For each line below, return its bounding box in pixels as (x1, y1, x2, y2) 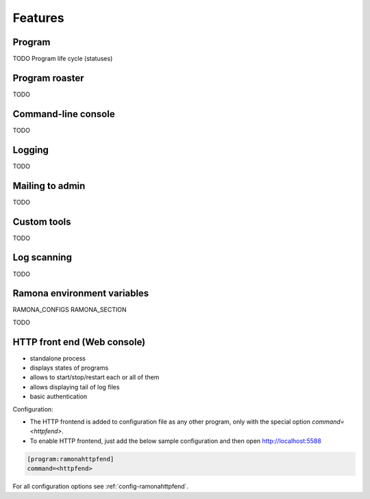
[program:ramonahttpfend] (27, 455, 114, 463)
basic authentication (29, 392, 88, 400)
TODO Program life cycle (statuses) (12, 55, 113, 63)
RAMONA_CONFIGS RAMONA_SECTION (12, 305, 127, 314)
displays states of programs (29, 363, 109, 372)
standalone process (29, 354, 86, 362)
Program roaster (12, 72, 85, 84)
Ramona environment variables (12, 287, 149, 299)
